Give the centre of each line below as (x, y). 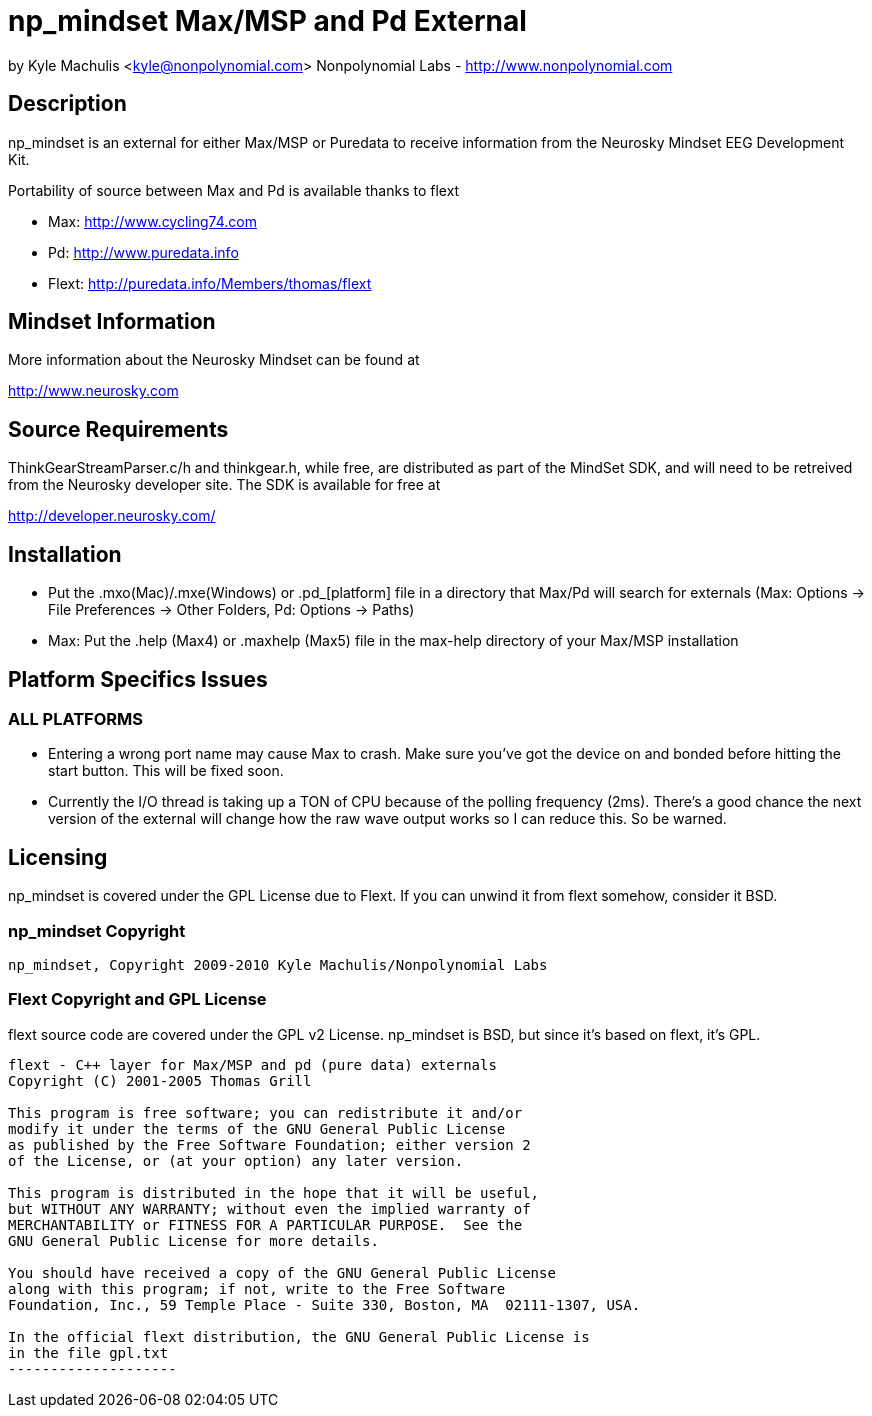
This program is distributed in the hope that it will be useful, (274, 1192)
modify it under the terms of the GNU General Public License (257, 1128)
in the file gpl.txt (88, 1352)
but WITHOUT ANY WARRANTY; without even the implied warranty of (269, 1208)
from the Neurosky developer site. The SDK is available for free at (224, 485)
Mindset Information (112, 322)
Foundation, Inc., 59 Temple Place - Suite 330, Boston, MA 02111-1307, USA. (324, 1304)
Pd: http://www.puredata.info (143, 252)
